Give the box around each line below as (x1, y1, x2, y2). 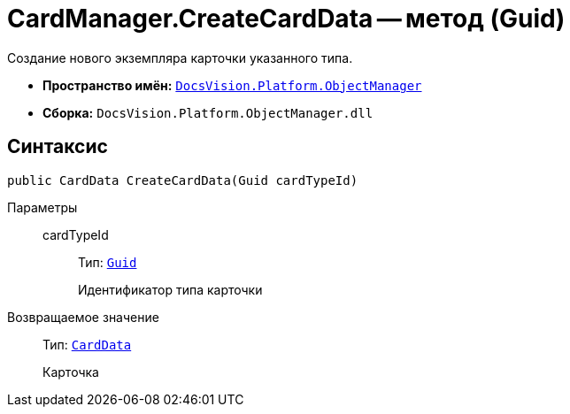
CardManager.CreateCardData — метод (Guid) (7, 4, 566, 34)
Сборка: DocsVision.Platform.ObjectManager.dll (42, 104, 374, 120)
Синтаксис (7, 135, 108, 158)
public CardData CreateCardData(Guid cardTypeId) (7, 172, 358, 188)
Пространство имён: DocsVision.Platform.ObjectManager (42, 77, 422, 93)
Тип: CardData (42, 336, 132, 352)
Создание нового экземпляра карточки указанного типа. (7, 50, 353, 65)
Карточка (42, 364, 99, 379)
